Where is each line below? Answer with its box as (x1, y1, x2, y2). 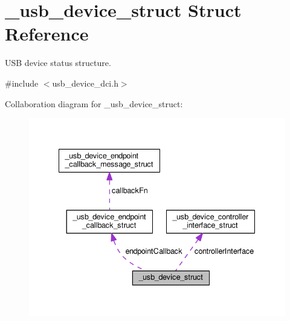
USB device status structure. (5, 56, 111, 69)
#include (5, 76, 39, 89)
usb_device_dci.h (52, 76, 118, 89)
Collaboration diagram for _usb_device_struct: (5, 97, 183, 110)
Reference (5, 21, 89, 46)
